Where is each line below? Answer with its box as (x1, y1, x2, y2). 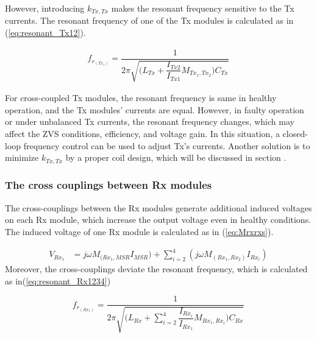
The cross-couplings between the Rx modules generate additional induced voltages (5, 201, 312, 214)
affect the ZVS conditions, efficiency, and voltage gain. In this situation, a (5, 127, 280, 139)
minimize (5, 151, 39, 164)
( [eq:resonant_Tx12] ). (5, 26, 86, 39)
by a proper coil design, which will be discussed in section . (65, 151, 287, 164)
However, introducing (5, 2, 85, 14)
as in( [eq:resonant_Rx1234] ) (5, 274, 111, 287)
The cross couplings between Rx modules (5, 177, 212, 192)
